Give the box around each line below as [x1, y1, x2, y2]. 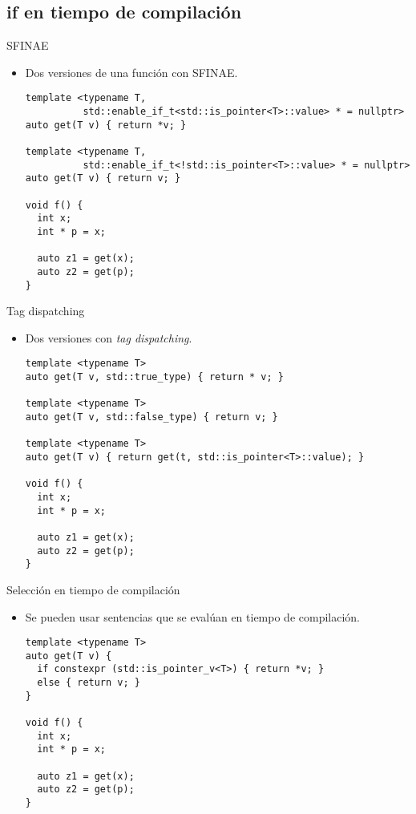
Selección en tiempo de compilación [6, 581, 180, 597]
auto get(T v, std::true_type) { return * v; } [25, 371, 284, 383]
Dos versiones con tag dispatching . [25, 329, 192, 346]
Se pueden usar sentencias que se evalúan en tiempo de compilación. [25, 608, 360, 625]
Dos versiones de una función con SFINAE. [25, 63, 238, 80]
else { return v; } [37, 677, 140, 689]
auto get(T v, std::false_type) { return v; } [25, 411, 278, 423]
